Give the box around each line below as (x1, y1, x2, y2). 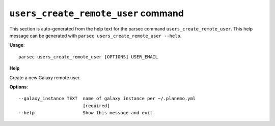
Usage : (9, 42, 25, 48)
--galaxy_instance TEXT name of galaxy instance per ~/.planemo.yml (18, 96, 196, 102)
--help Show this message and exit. (18, 110, 155, 116)
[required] (82, 103, 110, 109)
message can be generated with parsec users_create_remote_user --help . (9, 33, 182, 39)
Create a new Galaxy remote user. (9, 74, 81, 81)
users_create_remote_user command (9, 8, 184, 19)
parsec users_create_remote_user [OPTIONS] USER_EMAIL (18, 54, 158, 59)
